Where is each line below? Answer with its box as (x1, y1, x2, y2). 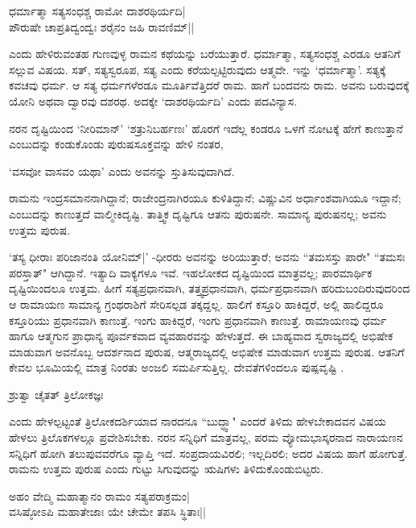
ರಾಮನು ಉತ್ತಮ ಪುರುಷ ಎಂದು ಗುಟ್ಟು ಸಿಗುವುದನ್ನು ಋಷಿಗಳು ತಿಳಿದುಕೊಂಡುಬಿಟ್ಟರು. (9, 460, 323, 477)
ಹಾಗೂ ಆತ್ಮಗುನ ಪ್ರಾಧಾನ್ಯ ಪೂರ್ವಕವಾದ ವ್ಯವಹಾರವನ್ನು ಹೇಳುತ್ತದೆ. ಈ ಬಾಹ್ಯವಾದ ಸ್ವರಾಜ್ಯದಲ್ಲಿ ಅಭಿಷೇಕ (9, 327, 393, 344)
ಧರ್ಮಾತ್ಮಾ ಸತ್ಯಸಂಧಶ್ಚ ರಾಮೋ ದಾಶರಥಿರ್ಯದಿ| (9, 2, 186, 19)
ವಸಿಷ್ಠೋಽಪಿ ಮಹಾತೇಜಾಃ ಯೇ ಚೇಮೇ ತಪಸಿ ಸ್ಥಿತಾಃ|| (9, 503, 206, 520)
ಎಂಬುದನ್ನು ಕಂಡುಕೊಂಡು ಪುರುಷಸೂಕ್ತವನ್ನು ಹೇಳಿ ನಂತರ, (9, 135, 224, 152)
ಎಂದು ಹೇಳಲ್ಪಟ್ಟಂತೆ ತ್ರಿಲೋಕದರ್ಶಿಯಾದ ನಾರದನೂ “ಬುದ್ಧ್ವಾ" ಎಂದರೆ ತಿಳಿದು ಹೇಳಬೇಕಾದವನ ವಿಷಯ (9, 413, 386, 430)
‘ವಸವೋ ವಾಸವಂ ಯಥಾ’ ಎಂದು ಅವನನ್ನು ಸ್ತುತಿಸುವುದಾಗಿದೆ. (9, 162, 235, 179)
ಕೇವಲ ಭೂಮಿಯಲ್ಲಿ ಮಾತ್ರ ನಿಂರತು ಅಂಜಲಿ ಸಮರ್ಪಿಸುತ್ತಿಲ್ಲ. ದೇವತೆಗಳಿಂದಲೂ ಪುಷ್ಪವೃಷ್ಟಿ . (9, 359, 344, 376)
